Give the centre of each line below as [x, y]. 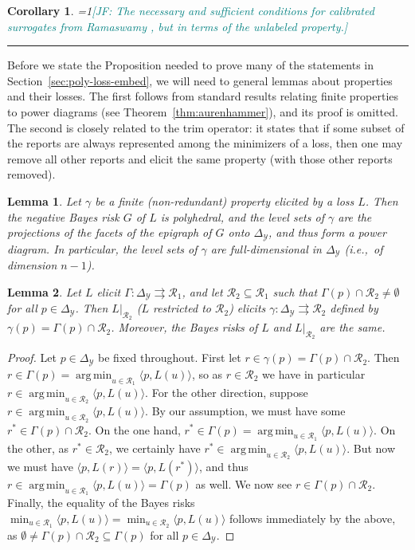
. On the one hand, [134, 429]
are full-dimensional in [266, 248]
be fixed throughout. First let [170, 357]
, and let [202, 291]
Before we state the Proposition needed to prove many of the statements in [191, 65]
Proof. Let [32, 357]
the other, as [38, 448]
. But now [371, 448]
